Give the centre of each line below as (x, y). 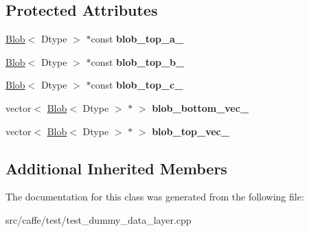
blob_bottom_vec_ (201, 107)
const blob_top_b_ (138, 61)
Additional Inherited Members (116, 168)
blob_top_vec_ (191, 131)
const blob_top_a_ (137, 39)
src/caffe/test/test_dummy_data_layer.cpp (99, 219)
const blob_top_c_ (137, 85)
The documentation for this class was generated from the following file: (155, 197)
